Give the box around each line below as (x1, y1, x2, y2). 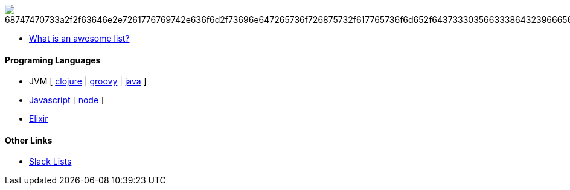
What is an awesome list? (29, 33, 130, 43)
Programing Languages (5, 54, 101, 65)
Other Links (5, 135, 53, 145)
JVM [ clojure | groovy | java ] (29, 76, 147, 87)
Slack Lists (29, 156, 72, 167)
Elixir (29, 113, 48, 124)
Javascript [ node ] (29, 95, 104, 106)
